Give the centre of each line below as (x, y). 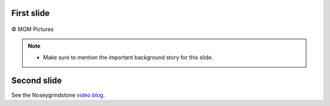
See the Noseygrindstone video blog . (58, 95)
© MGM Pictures (33, 29)
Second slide (37, 80)
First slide (31, 13)
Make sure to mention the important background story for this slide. (128, 57)
